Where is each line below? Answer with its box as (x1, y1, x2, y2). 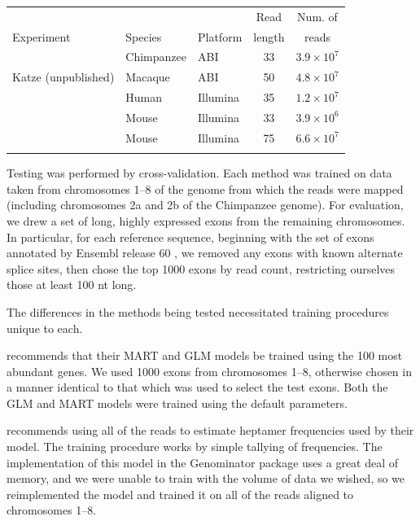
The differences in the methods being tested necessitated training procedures (7, 303, 389, 320)
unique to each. (7, 319, 83, 336)
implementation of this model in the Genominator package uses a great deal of (7, 453, 399, 471)
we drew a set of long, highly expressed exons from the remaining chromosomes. (7, 212, 405, 229)
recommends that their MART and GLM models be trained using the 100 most (7, 347, 403, 364)
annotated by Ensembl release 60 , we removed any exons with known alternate (7, 244, 403, 261)
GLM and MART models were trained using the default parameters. (7, 394, 348, 411)
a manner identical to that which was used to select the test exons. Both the (7, 379, 388, 396)
